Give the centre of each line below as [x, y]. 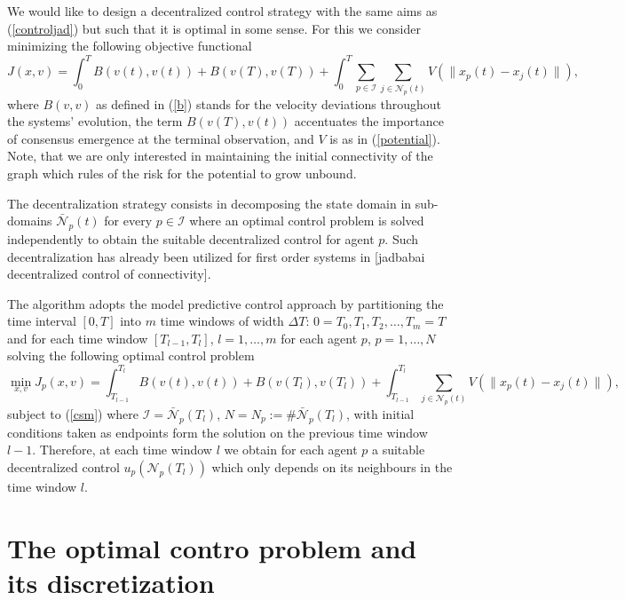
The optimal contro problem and [212, 547]
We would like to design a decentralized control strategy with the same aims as [222, 11]
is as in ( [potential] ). [385, 138]
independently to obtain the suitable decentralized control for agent [191, 238]
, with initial [380, 413]
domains [30, 221]
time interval [42, 321]
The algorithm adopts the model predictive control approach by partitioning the [225, 303]
